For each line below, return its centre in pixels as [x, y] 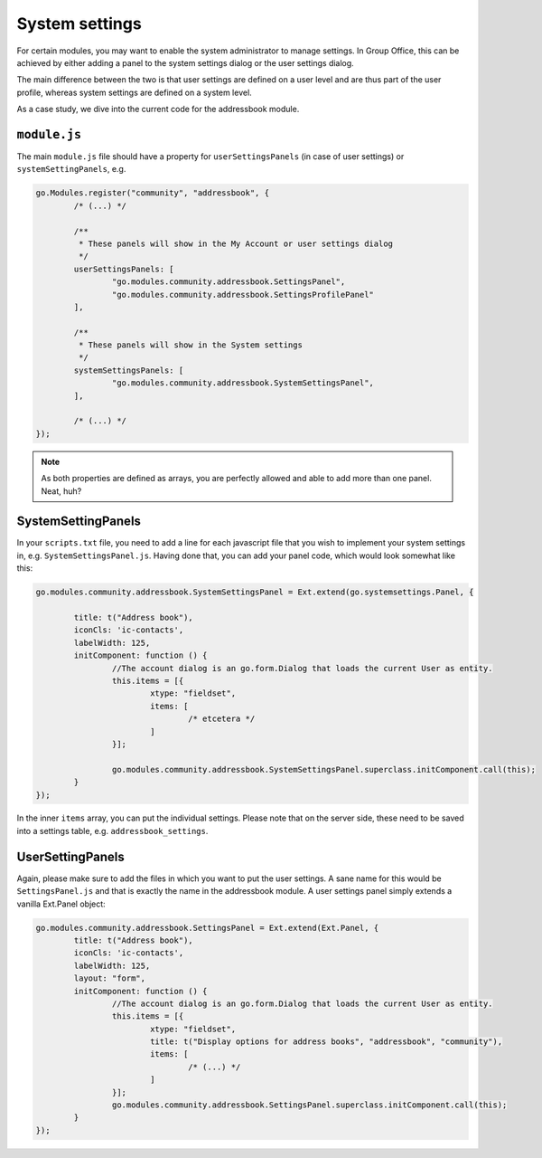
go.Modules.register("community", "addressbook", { [153, 193]
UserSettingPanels [71, 856]
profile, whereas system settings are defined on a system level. [134, 92]
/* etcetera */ [222, 719]
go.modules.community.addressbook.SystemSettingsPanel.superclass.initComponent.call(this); [324, 769]
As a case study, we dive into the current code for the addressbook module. [158, 109]
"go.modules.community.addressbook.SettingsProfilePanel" [243, 294]
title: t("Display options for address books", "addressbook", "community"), [326, 1042]
